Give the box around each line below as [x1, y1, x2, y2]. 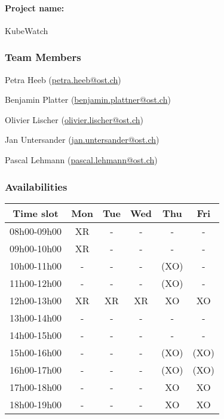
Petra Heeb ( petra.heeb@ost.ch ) [5, 73, 121, 85]
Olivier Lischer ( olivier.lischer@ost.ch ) [5, 113, 143, 126]
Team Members [5, 50, 81, 65]
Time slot [13, 206, 59, 220]
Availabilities [5, 179, 67, 194]
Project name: [5, 1, 65, 14]
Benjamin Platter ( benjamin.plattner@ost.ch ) [5, 93, 171, 106]
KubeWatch [5, 24, 48, 36]
